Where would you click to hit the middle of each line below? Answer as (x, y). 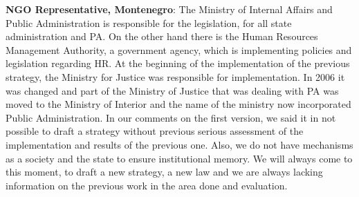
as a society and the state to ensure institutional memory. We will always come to (179, 158)
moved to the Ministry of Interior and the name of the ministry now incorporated (178, 104)
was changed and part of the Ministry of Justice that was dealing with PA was (172, 90)
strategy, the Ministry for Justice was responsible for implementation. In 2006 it (175, 76)
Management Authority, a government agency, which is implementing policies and (179, 49)
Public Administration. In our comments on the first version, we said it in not (171, 117)
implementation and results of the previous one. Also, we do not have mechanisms (179, 144)
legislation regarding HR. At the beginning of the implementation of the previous (178, 63)
